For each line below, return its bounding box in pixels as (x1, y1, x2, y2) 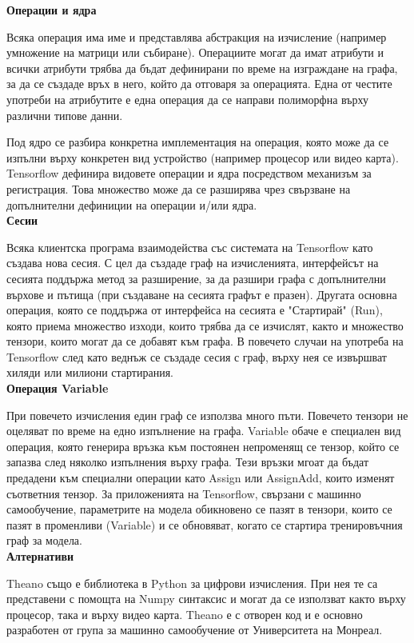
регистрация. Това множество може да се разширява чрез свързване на (6, 180, 351, 197)
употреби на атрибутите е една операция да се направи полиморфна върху (6, 90, 368, 107)
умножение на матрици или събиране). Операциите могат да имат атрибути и (6, 44, 384, 61)
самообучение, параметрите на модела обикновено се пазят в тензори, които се (6, 501, 392, 517)
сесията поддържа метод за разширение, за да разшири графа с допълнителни (6, 270, 386, 286)
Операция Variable (6, 380, 109, 397)
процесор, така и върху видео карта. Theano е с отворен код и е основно (6, 605, 363, 622)
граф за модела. (6, 532, 82, 549)
